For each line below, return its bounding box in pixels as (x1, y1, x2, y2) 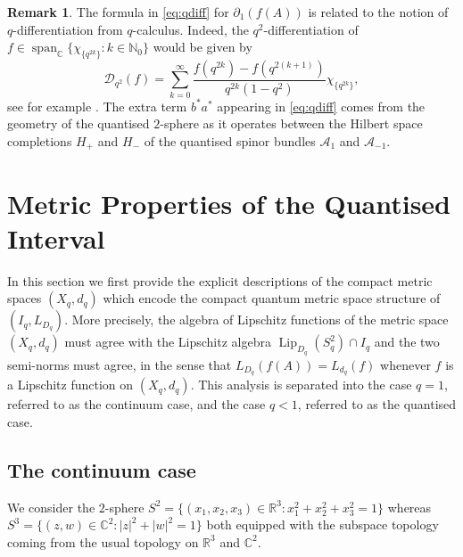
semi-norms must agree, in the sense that (7, 355, 232, 373)
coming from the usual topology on (7, 532, 199, 551)
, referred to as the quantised (297, 395, 457, 414)
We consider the (7, 497, 95, 516)
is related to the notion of (308, 3, 449, 20)
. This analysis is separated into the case (190, 375, 412, 394)
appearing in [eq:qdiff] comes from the (217, 96, 426, 115)
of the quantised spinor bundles (144, 131, 316, 150)
